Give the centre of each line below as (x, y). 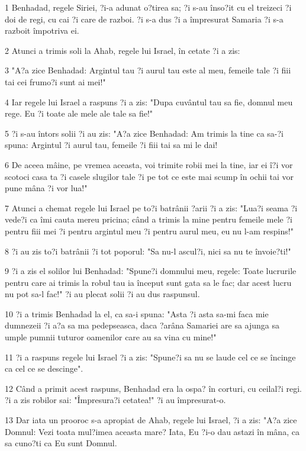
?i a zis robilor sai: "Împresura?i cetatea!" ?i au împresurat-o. (115, 400)
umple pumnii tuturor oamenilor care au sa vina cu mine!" (111, 337)
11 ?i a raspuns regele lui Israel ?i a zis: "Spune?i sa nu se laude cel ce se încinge (150, 357)
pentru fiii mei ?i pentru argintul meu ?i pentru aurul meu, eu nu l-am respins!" (149, 231)
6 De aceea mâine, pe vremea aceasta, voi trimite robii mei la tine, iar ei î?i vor (149, 164)
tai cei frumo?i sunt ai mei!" (55, 81)
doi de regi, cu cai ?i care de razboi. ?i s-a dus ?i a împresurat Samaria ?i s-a (144, 19)
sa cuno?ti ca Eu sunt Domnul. (61, 443)
